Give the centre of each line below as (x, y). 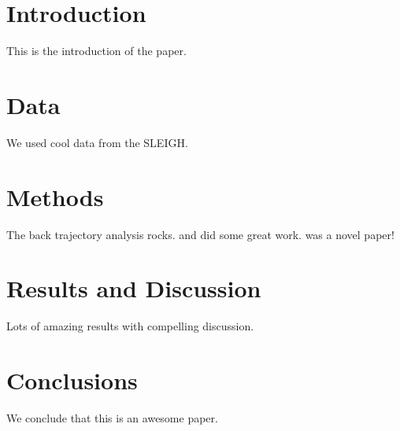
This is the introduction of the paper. (96, 51)
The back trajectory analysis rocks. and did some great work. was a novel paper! (200, 234)
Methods (55, 196)
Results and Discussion (134, 288)
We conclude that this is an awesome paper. (112, 418)
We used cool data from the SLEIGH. (97, 142)
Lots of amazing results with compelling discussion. (130, 326)
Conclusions (72, 380)
